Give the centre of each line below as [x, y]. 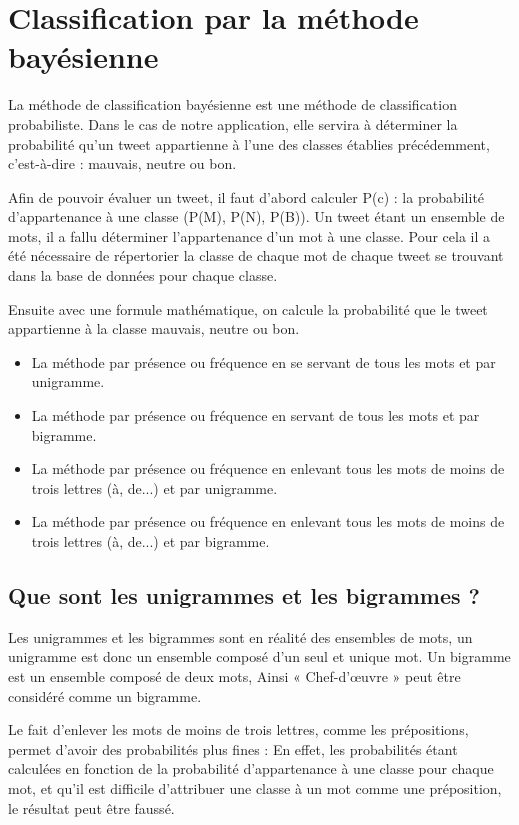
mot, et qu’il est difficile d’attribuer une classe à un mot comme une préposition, [255, 787]
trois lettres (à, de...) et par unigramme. [154, 487]
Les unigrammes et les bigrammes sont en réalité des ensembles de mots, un [240, 636]
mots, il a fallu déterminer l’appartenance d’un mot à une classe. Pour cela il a [249, 235]
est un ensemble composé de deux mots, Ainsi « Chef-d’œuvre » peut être [234, 675]
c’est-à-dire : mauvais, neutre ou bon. [122, 163]
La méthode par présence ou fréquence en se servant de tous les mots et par [263, 361]
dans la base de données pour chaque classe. [143, 275]
